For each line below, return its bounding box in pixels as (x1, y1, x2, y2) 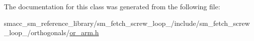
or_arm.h (69, 27, 99, 38)
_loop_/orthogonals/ (4, 27, 70, 38)
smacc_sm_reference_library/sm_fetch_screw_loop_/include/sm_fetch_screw (4, 18, 250, 28)
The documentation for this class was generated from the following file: (4, 1, 220, 11)
